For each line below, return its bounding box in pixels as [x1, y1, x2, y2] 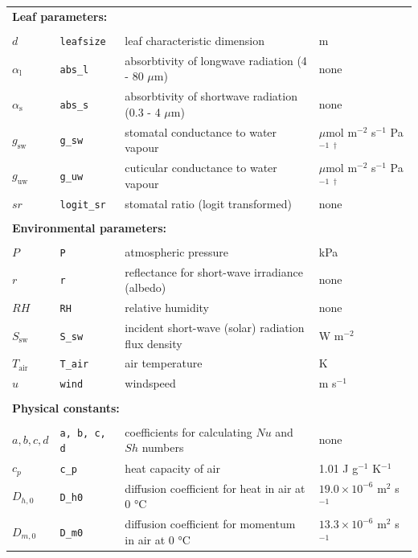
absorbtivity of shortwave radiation [125, 88, 297, 105]
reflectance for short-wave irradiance [125, 263, 303, 280]
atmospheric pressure [125, 243, 229, 260]
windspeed [125, 375, 176, 392]
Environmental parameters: [12, 219, 166, 236]
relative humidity [125, 299, 210, 316]
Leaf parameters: [12, 7, 108, 24]
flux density [125, 334, 182, 351]
